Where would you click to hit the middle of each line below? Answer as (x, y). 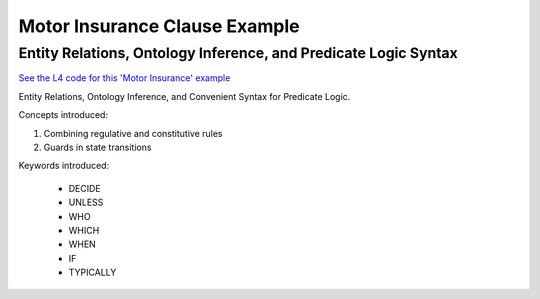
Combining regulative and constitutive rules (133, 133)
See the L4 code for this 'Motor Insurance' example (124, 78)
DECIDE (85, 188)
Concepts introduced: (63, 115)
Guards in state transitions (97, 147)
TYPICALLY (92, 272)
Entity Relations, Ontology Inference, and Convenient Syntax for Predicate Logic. (184, 96)
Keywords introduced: (64, 166)
